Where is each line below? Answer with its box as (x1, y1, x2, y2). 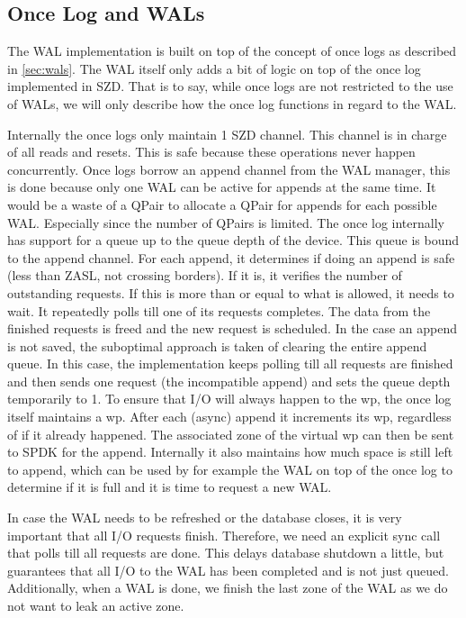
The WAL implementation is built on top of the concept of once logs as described (7, 41, 457, 60)
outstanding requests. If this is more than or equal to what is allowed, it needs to (7, 283, 454, 302)
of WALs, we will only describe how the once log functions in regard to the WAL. (7, 94, 457, 113)
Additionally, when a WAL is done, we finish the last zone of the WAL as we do (7, 578, 448, 597)
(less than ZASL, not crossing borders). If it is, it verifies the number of (7, 266, 402, 285)
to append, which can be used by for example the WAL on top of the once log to (7, 459, 453, 478)
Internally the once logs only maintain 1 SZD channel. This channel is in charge (7, 124, 447, 143)
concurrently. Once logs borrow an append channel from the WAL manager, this (7, 159, 451, 178)
